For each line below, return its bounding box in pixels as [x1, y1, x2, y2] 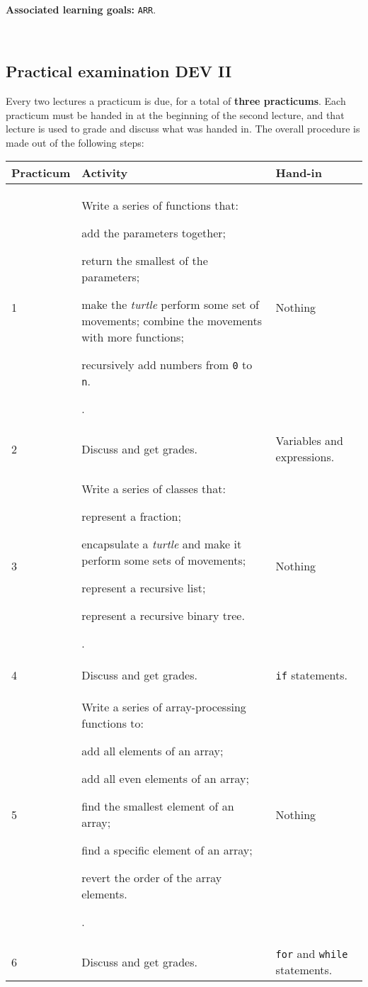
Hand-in [275, 164, 322, 181]
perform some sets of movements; [81, 552, 246, 569]
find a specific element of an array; [81, 842, 253, 859]
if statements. [275, 667, 348, 684]
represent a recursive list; [81, 580, 206, 597]
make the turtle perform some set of [81, 296, 259, 313]
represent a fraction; [81, 508, 181, 525]
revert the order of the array [81, 869, 222, 886]
